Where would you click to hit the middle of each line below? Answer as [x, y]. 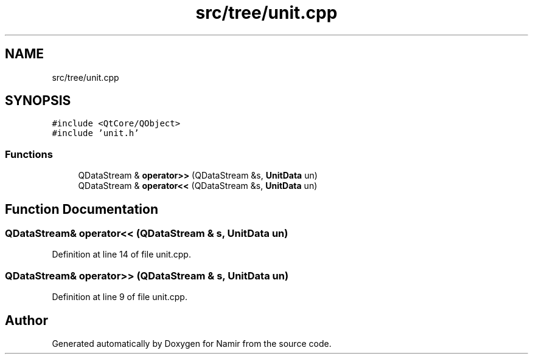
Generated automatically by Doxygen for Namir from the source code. [192, 344]
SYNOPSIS [38, 101]
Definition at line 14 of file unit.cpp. [121, 255]
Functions [29, 154]
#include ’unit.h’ [96, 133]
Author [26, 320]
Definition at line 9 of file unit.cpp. [120, 297]
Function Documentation [82, 209]
